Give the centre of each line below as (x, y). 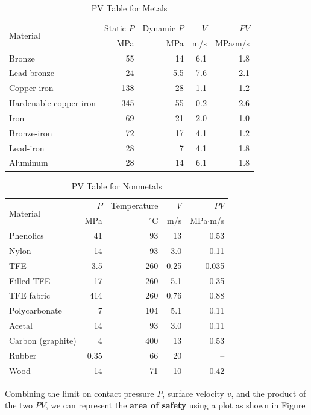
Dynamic (159, 27)
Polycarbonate (36, 310)
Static (115, 27)
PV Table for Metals (129, 8)
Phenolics (27, 236)
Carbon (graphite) (43, 340)
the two (19, 405)
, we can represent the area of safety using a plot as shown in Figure (175, 405)
